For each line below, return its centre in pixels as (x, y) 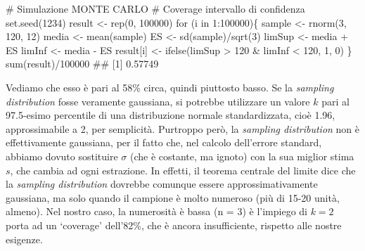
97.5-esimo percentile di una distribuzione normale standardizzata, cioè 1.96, (171, 115)
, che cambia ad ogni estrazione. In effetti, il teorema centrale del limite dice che (183, 170)
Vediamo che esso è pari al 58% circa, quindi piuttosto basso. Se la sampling (170, 87)
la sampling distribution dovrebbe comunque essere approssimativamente (162, 184)
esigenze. (24, 239)
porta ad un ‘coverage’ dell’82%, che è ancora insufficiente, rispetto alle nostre (174, 225)
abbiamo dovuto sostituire (62, 156)
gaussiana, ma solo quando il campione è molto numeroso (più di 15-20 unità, (173, 197)
